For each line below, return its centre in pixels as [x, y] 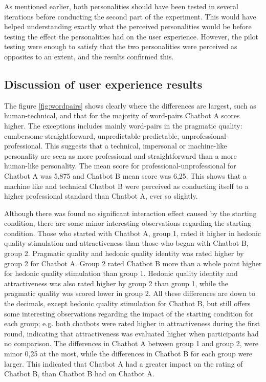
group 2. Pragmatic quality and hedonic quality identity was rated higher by [124, 253]
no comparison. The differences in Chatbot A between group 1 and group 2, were [131, 343]
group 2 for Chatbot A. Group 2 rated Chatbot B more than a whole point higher [133, 263]
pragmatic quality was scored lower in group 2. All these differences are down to [130, 293]
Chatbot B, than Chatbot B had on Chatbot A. [79, 374]
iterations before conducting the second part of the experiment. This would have [130, 16]
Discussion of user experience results [103, 84]
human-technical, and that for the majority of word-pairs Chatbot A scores [122, 115]
